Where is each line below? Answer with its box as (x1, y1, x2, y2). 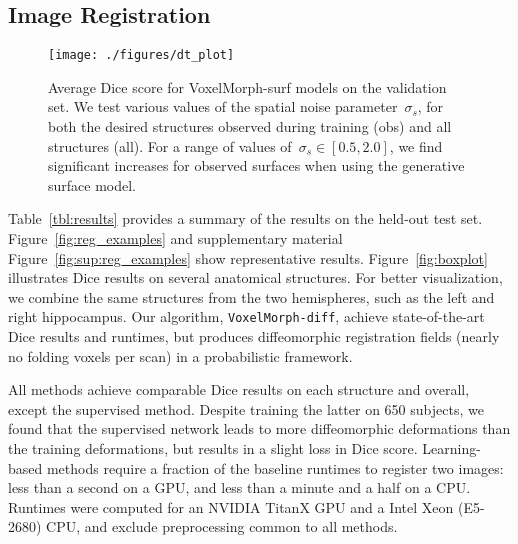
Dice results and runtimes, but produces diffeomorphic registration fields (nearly (8, 326, 500, 347)
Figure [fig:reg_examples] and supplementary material (8, 228, 343, 249)
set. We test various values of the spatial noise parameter (48, 96, 398, 117)
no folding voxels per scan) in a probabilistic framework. (8, 345, 353, 366)
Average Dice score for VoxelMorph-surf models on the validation (48, 76, 447, 97)
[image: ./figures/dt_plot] (48, 48, 235, 63)
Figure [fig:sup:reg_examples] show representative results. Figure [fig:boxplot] (8, 247, 488, 268)
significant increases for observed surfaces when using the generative (48, 155, 465, 176)
